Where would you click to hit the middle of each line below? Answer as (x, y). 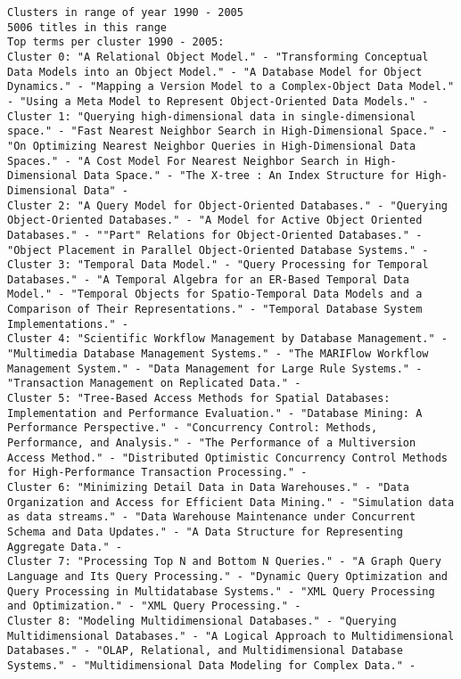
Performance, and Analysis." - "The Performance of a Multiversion (212, 443)
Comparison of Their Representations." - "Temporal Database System (215, 310)
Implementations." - (68, 324)
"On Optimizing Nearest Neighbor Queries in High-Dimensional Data (212, 146)
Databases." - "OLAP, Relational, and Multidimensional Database (205, 651)
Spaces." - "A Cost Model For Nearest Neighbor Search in (183, 161)
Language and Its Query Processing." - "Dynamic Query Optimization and (227, 576)
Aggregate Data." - (65, 547)
